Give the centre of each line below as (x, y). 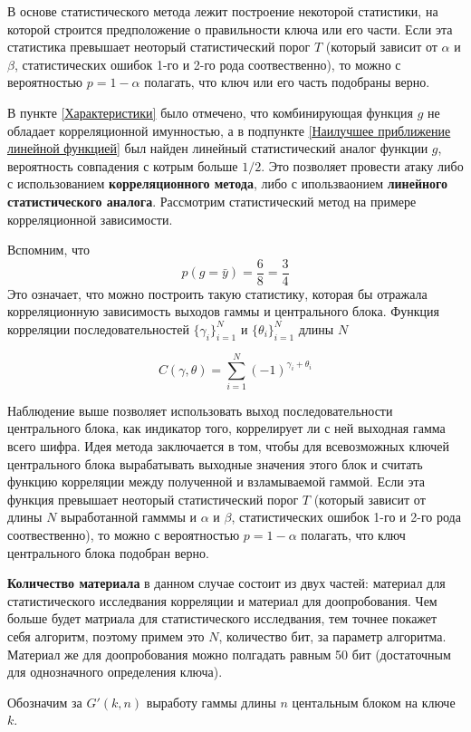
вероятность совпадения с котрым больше (123, 165)
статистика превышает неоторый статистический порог (159, 47)
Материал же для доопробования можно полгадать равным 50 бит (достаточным (229, 654)
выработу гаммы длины (211, 702)
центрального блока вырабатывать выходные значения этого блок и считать (215, 463)
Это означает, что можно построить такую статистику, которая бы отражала (217, 293)
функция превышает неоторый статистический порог (153, 499)
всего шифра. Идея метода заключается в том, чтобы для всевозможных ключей (228, 446)
